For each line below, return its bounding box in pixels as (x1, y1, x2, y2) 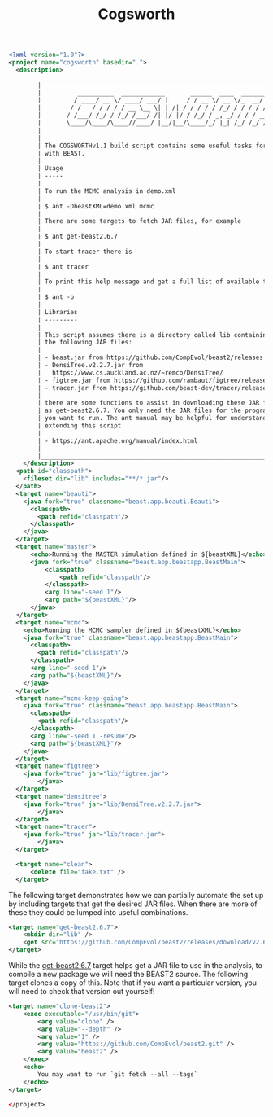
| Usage (37, 164, 63, 173)
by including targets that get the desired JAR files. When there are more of (8, 899, 258, 909)
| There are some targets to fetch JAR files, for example (37, 217, 242, 226)
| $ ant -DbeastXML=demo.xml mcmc (37, 202, 154, 210)
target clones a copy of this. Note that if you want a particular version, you (8, 978, 258, 988)
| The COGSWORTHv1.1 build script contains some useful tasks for (37, 142, 267, 150)
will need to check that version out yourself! (8, 987, 156, 997)
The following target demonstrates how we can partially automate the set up (8, 890, 264, 900)
